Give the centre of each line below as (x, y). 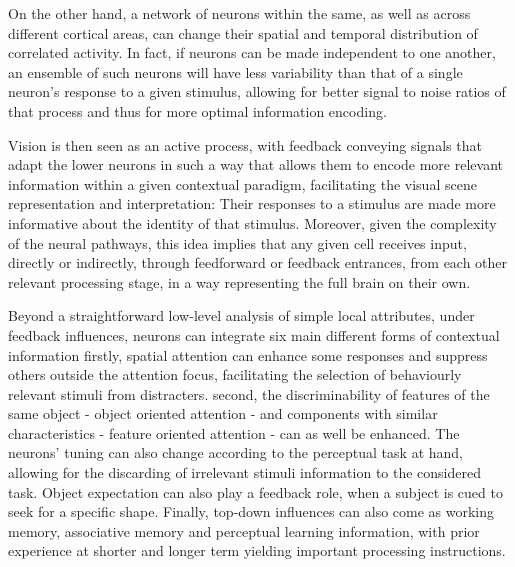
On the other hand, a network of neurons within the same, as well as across (239, 13)
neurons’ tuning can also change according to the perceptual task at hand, (235, 452)
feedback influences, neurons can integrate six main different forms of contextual (254, 334)
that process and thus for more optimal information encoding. (197, 110)
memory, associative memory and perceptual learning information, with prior (244, 530)
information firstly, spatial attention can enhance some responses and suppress (248, 354)
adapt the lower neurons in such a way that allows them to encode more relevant (255, 164)
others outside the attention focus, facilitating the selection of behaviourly (235, 374)
